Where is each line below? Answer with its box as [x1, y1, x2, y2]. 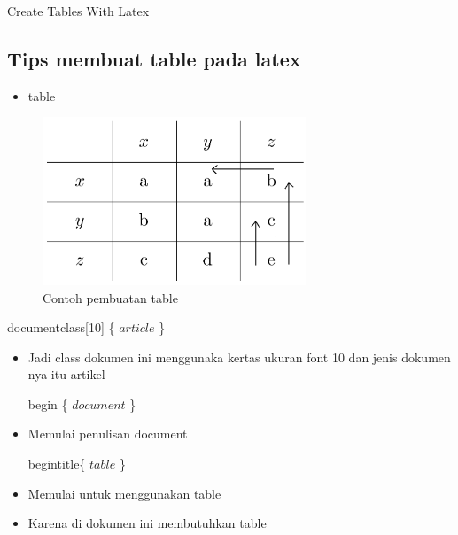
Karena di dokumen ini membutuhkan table [27, 514, 267, 532]
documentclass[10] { [7, 318, 115, 337]
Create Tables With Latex [7, 2, 150, 19]
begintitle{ [27, 454, 86, 473]
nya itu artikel [27, 365, 105, 384]
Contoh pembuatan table [43, 288, 178, 306]
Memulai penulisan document [27, 424, 188, 443]
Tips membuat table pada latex [7, 44, 301, 72]
